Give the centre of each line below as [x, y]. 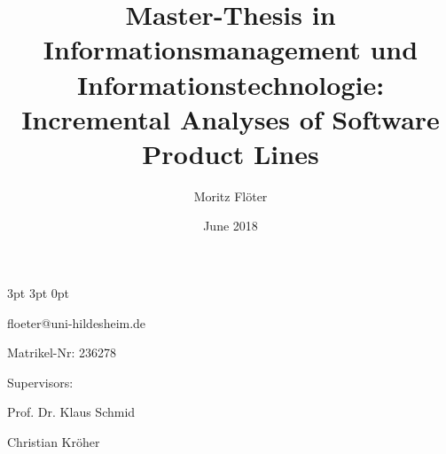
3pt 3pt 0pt [39, 293]
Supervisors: [40, 382]
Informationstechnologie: [231, 84]
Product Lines [231, 153]
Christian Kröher [54, 442]
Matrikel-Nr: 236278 [62, 352]
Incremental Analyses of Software [231, 118]
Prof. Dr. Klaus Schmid [71, 412]
